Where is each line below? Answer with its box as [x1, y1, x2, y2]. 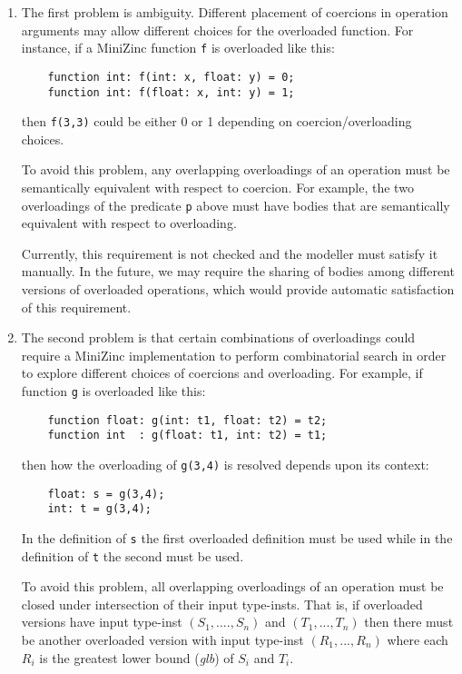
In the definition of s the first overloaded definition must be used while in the [21, 528, 453, 547]
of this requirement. [21, 297, 132, 316]
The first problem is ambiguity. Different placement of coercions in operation [21, 3, 448, 21]
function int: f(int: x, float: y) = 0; [47, 70, 295, 84]
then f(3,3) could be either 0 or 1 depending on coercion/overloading [21, 112, 412, 131]
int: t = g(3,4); [47, 502, 152, 516]
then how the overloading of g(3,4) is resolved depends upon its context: [21, 454, 429, 473]
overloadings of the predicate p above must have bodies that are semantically [21, 195, 450, 214]
